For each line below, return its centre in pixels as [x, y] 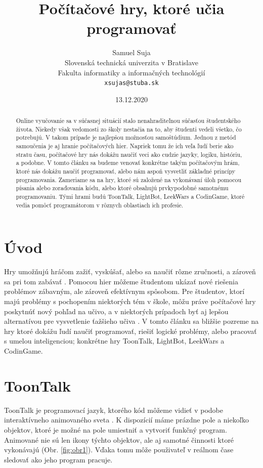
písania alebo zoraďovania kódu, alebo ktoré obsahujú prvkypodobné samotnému [122, 188]
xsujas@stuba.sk [131, 83]
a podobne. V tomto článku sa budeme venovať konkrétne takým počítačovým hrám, [128, 163]
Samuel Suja [131, 52]
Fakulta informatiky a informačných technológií [131, 72]
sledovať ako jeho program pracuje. [58, 459]
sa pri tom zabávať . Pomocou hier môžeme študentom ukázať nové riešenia [121, 281]
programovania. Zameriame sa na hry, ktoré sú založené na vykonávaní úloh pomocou [129, 179]
